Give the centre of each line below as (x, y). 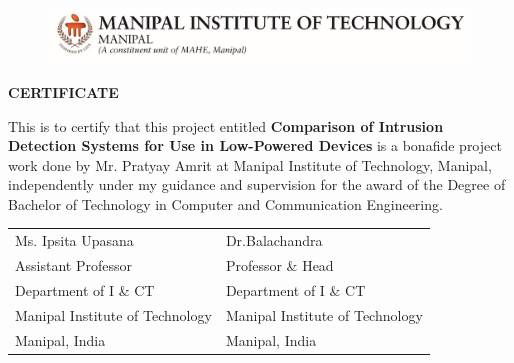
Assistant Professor (73, 265)
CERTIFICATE (63, 91)
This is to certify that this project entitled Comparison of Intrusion (226, 125)
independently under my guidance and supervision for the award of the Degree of (257, 184)
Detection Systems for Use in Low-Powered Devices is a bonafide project (255, 145)
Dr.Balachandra (274, 240)
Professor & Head (279, 265)
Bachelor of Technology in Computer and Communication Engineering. (225, 203)
